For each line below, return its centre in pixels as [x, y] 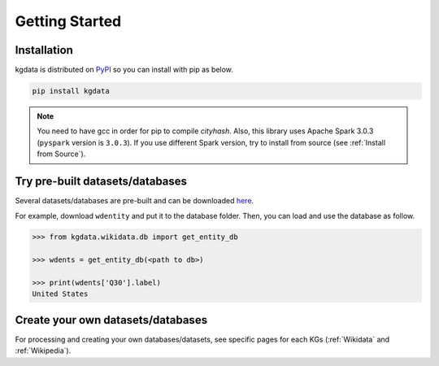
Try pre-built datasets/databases [101, 182]
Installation [44, 50]
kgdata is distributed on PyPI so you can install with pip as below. [124, 70]
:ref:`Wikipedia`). [43, 351]
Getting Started [68, 21]
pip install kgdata [71, 91]
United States [60, 294]
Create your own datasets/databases [111, 320]
